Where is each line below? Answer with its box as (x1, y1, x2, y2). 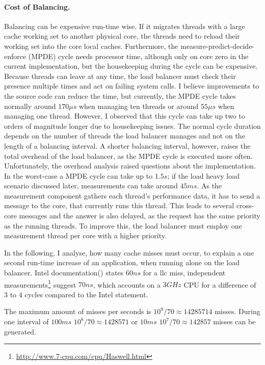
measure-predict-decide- (180, 40, 255, 51)
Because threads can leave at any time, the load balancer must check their (4, 70, 236, 81)
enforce (4, 50, 26, 61)
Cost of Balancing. (4, 1, 70, 12)
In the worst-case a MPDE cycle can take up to (4, 170, 153, 181)
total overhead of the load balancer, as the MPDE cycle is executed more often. (4, 150, 253, 161)
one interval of (4, 316, 49, 327)
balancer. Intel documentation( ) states (4, 267, 124, 278)
